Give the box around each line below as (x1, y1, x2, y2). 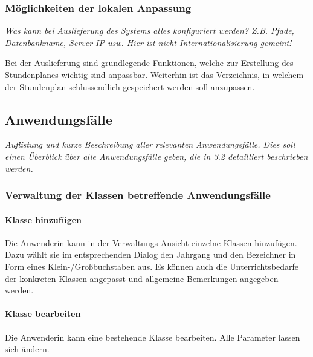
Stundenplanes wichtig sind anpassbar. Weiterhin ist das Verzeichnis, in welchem (5, 68, 304, 80)
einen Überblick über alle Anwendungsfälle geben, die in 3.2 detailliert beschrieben (5, 149, 308, 162)
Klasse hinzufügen (5, 213, 82, 226)
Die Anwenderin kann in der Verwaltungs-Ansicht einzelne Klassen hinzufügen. (5, 236, 297, 249)
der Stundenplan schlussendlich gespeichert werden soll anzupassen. (5, 80, 255, 93)
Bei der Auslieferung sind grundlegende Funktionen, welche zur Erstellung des (5, 56, 294, 69)
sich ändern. (5, 342, 50, 355)
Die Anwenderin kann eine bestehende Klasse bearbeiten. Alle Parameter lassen (5, 330, 300, 343)
